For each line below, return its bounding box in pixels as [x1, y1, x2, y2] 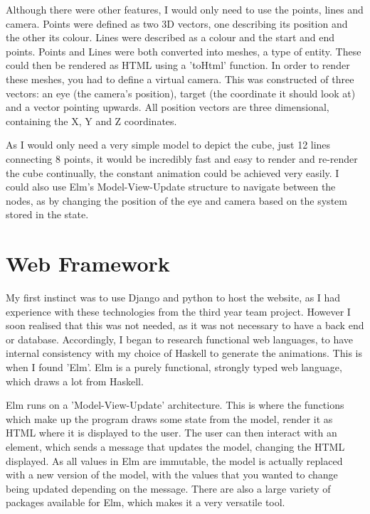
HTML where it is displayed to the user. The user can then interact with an [6, 425, 337, 440]
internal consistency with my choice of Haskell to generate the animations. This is [6, 346, 362, 360]
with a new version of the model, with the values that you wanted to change [6, 467, 338, 482]
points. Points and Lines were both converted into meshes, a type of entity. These [6, 43, 361, 58]
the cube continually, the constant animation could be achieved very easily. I [6, 165, 339, 180]
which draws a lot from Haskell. [6, 373, 144, 388]
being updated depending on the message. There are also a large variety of [6, 481, 331, 496]
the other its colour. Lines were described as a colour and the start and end [6, 30, 335, 45]
